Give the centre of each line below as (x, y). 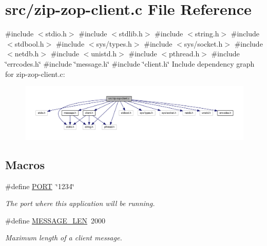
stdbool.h (29, 43)
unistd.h (104, 54)
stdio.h (56, 34)
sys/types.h (114, 43)
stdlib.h (131, 34)
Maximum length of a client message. (64, 238)
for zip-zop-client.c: (35, 74)
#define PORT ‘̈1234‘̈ (40, 186)
